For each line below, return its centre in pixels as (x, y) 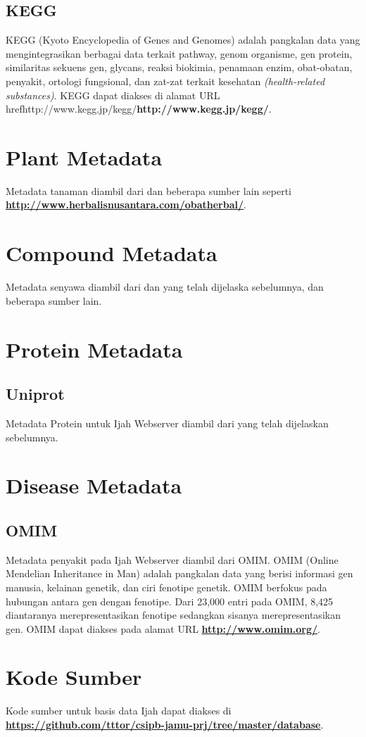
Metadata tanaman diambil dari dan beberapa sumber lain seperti (149, 190)
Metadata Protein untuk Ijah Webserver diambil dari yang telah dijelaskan (167, 423)
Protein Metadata (94, 349)
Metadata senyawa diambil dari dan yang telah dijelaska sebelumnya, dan (165, 287)
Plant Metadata (84, 157)
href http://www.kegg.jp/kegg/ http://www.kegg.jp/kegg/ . (139, 109)
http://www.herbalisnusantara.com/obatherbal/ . (126, 204)
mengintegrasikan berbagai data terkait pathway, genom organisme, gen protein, (179, 53)
